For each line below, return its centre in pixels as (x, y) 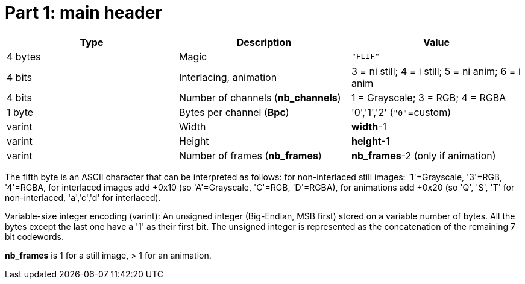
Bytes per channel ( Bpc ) (234, 112)
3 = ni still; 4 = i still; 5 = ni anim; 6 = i (436, 71)
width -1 (369, 126)
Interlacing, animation (228, 77)
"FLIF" (365, 57)
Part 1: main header (83, 13)
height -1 (370, 141)
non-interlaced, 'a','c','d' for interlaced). (83, 197)
